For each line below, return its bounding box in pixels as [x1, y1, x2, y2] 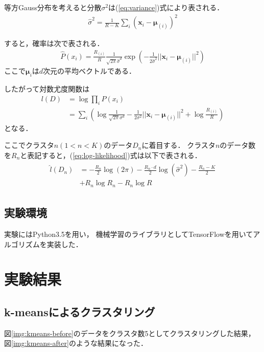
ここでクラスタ [4, 140, 54, 150]
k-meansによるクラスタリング [4, 304, 155, 320]
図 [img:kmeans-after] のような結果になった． [4, 338, 148, 348]
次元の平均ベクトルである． [43, 65, 136, 76]
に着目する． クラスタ [141, 140, 215, 150]
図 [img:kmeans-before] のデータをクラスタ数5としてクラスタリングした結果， [4, 327, 255, 338]
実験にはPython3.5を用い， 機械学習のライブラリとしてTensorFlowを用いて [4, 229, 253, 239]
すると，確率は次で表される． [4, 38, 104, 49]
